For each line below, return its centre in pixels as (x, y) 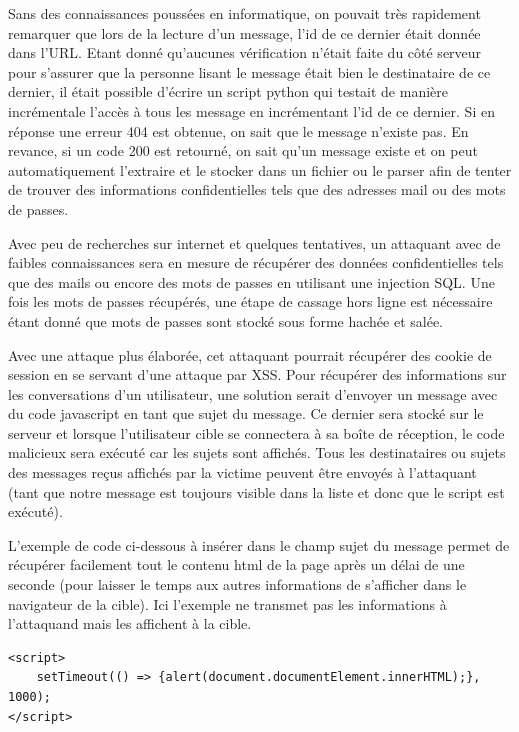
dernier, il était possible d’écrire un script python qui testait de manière (228, 91)
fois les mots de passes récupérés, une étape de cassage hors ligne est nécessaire (250, 301)
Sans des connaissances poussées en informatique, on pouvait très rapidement (244, 13)
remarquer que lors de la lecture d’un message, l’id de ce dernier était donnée (244, 32)
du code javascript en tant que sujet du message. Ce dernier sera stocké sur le (246, 413)
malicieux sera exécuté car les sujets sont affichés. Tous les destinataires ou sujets (257, 452)
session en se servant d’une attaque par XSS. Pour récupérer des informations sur (257, 374)
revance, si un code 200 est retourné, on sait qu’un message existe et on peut (243, 150)
